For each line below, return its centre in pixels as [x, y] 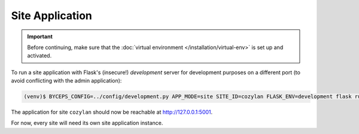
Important [40, 36]
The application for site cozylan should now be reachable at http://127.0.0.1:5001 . [112, 112]
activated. [39, 56]
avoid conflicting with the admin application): [66, 81]
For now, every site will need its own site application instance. [87, 123]
